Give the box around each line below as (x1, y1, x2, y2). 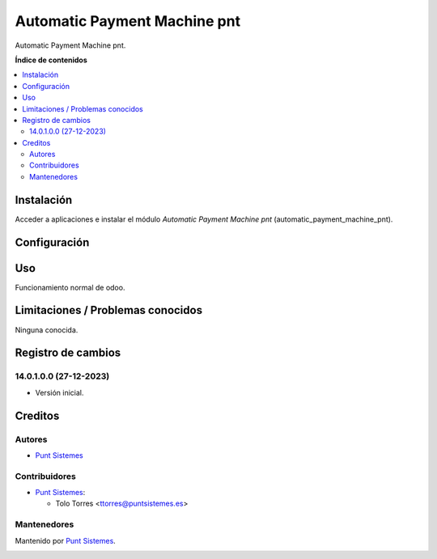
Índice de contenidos (15, 55, 88, 65)
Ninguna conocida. (15, 324, 78, 335)
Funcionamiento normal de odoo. (15, 282, 125, 292)
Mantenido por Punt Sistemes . (15, 536, 117, 545)
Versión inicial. (35, 387, 84, 397)
